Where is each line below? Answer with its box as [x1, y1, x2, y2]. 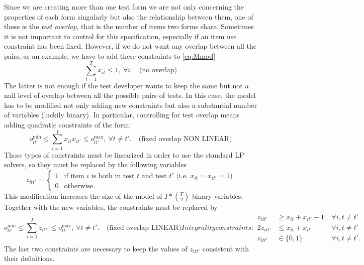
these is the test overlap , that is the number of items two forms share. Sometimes [4, 21, 254, 32]
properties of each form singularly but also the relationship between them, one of [4, 11, 253, 22]
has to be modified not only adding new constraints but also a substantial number [4, 99, 257, 110]
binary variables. [192, 190, 243, 201]
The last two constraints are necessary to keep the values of [4, 243, 188, 253]
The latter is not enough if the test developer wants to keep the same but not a [4, 80, 249, 90]
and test [141, 172, 167, 180]
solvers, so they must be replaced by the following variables [4, 159, 187, 170]
